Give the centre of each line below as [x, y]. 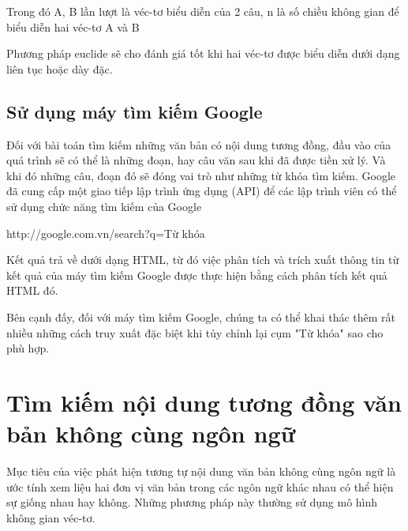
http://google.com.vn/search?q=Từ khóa [106, 233]
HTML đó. [32, 290]
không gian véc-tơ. [51, 517]
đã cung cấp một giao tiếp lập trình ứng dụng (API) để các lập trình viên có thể [202, 191]
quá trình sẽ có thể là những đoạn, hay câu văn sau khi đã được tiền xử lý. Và [196, 160]
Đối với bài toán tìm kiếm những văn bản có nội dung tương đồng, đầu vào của [199, 144]
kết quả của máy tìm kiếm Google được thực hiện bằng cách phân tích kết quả [197, 275]
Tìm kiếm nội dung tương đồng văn [204, 402]
